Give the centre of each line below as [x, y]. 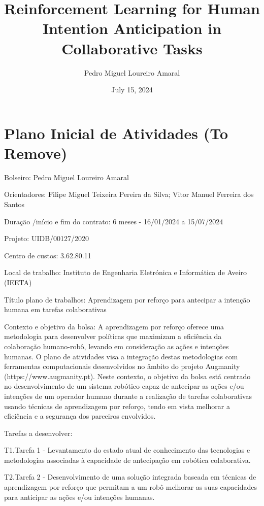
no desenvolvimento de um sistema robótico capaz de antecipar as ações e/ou [124, 386]
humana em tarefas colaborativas [55, 309]
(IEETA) [18, 282]
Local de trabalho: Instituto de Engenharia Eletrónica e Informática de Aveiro [126, 272]
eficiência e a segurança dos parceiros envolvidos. [80, 416]
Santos [14, 204]
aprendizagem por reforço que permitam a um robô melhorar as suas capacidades [130, 487]
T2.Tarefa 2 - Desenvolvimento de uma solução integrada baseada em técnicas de [130, 477]
